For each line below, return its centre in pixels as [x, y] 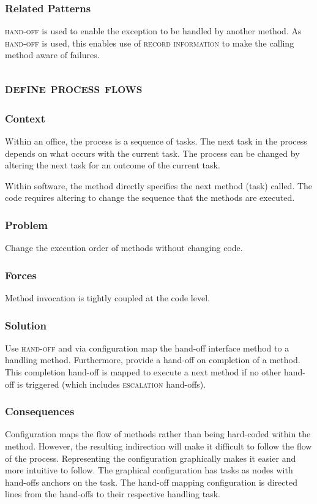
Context [25, 118]
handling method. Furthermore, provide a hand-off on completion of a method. [153, 360]
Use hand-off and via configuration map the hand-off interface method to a [147, 348]
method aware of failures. [52, 55]
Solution [26, 325]
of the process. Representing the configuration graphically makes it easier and [151, 458]
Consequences [40, 411]
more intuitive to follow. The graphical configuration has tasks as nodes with [149, 470]
